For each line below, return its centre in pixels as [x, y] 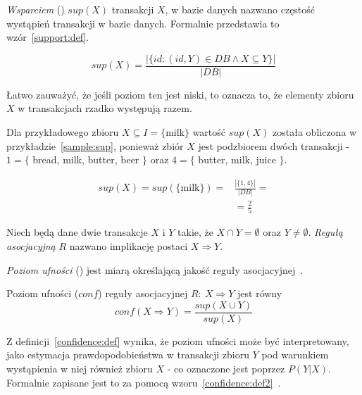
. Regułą [325, 232]
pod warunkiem [295, 355]
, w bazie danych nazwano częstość [240, 9]
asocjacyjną [31, 245]
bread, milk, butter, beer [86, 159]
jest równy [260, 293]
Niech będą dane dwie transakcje [77, 232]
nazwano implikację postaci [129, 245]
